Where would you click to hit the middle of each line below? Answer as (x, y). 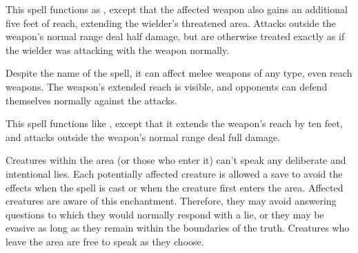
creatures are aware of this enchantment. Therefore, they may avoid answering (171, 201)
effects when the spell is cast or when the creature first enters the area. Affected (175, 187)
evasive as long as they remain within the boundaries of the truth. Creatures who (178, 228)
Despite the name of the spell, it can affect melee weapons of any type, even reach (179, 73)
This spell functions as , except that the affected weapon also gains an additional (177, 9)
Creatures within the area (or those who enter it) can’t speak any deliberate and (176, 160)
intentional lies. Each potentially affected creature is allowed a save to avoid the (174, 173)
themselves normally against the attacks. (91, 100)
